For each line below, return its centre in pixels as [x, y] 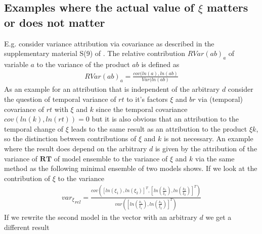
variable [16, 64]
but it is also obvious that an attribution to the [165, 119]
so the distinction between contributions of [70, 138]
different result [27, 227]
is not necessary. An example [208, 138]
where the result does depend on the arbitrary [76, 148]
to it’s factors [147, 99]
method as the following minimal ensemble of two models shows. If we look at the [131, 168]
